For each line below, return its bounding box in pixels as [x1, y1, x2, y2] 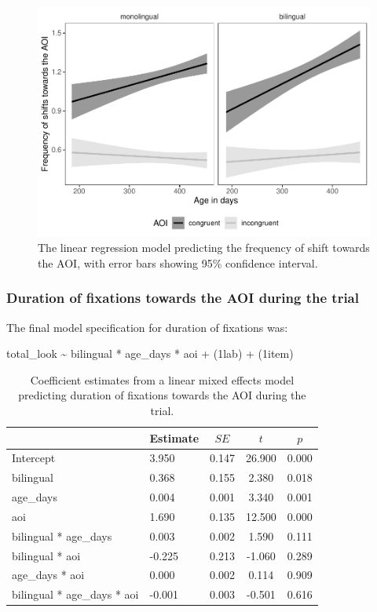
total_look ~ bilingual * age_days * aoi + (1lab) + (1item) [6, 345, 294, 362]
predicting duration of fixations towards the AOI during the [18, 387, 306, 403]
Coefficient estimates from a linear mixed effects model [30, 371, 295, 388]
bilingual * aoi [12, 547, 81, 563]
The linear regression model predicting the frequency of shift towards [38, 239, 370, 256]
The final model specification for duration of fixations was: [6, 319, 288, 335]
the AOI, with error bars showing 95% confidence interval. [38, 254, 318, 271]
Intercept [12, 450, 56, 466]
